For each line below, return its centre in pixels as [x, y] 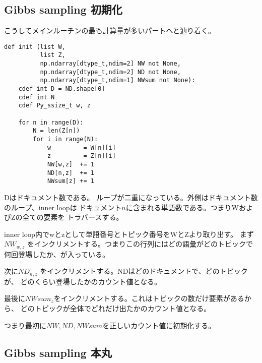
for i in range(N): [65, 139]
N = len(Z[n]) [56, 131]
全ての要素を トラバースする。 [73, 217]
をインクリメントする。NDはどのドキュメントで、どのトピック [144, 271]
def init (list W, [35, 47]
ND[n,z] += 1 [71, 173]
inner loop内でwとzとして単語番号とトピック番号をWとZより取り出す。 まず [129, 234]
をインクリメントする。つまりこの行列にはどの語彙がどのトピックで [140, 244]
